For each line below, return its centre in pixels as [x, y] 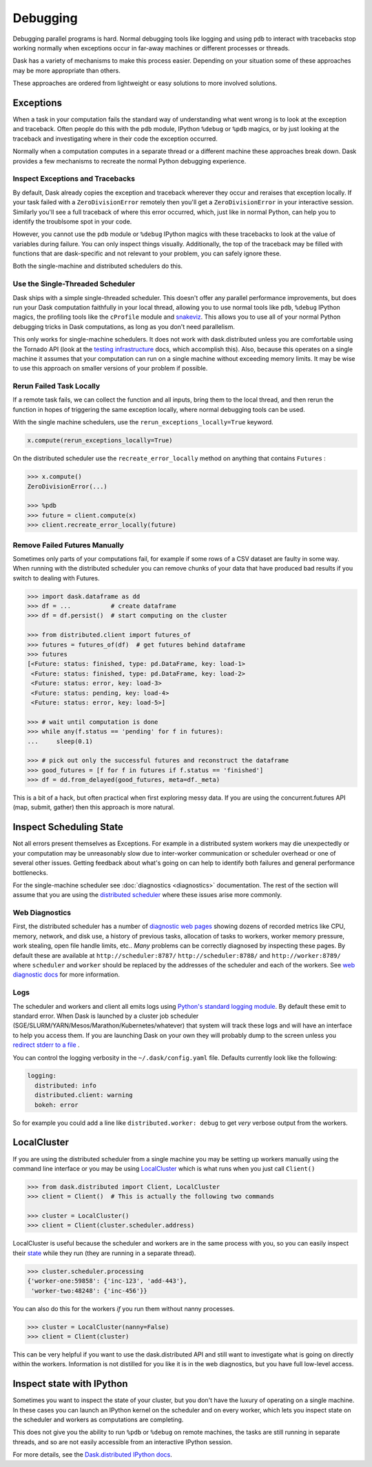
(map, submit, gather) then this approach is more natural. [94, 807]
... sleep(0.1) [60, 741]
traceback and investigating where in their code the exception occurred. [115, 139]
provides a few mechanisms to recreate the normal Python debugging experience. [130, 161]
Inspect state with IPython [70, 1384]
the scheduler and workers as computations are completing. [98, 1420]
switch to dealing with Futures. [56, 578]
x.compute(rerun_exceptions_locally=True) [100, 441]
